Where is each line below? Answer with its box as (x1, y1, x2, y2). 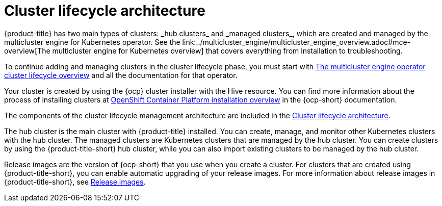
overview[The (4, 46, 50, 55)
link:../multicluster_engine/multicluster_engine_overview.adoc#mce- (182, 37, 411, 46)
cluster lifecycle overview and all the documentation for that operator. (4, 70, 238, 80)
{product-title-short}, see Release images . (4, 177, 146, 186)
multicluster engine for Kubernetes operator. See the (4, 37, 180, 46)
